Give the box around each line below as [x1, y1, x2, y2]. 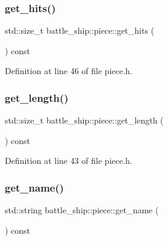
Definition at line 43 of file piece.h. [5, 154, 132, 167]
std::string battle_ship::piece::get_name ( [5, 204, 159, 216]
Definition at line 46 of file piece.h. [5, 64, 132, 77]
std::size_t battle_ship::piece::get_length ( [5, 114, 164, 127]
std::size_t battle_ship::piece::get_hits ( [5, 24, 155, 37]
